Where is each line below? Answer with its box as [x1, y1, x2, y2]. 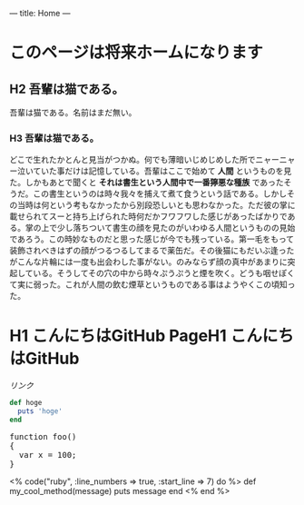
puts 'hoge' [17, 407, 64, 416]
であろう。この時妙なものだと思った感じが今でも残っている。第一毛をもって [9, 233, 295, 244]
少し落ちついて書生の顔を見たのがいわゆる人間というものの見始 [56, 223, 296, 233]
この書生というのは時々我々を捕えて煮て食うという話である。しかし [33, 188, 288, 199]
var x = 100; [18, 450, 77, 460]
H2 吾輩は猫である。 [9, 81, 124, 96]
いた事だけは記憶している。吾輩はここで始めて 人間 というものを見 [40, 165, 292, 176]
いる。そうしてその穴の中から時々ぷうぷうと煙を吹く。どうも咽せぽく [33, 268, 295, 279]
